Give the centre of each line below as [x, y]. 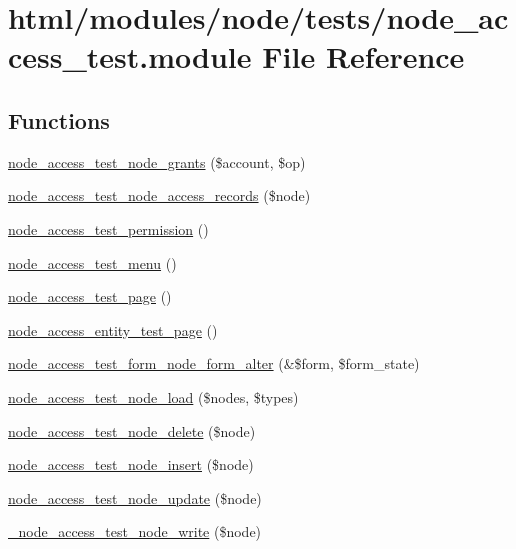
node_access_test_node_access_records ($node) [159, 195]
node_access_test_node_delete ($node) [132, 430]
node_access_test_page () [90, 296]
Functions [59, 119]
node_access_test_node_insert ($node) [131, 464]
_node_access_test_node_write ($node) [135, 531]
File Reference [363, 56]
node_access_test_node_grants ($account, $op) [157, 161]
